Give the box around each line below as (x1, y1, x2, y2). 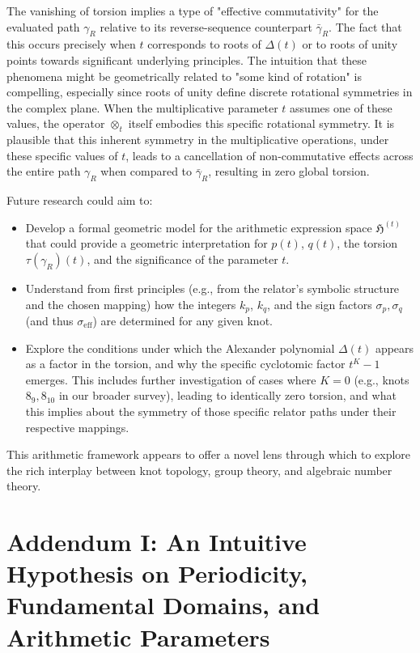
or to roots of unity (302, 36, 398, 53)
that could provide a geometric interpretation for (25, 235, 268, 252)
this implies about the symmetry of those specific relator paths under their (25, 402, 397, 419)
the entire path (6, 163, 81, 180)
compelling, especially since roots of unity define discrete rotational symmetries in (6, 83, 413, 100)
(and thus (25, 312, 74, 329)
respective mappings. (25, 418, 129, 435)
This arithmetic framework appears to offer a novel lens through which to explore (6, 446, 411, 463)
